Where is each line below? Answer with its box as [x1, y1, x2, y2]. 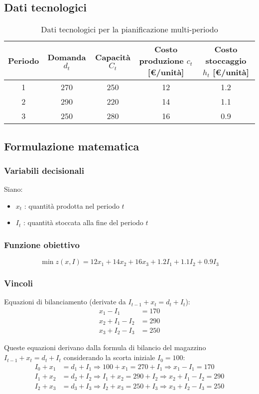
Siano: [4, 184, 23, 194]
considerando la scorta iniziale [63, 352, 155, 363]
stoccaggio [205, 55, 247, 67]
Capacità [95, 51, 130, 63]
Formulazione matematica [4, 138, 139, 153]
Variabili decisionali [4, 164, 85, 176]
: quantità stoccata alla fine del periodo [23, 217, 143, 228]
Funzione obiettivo [4, 238, 80, 251]
